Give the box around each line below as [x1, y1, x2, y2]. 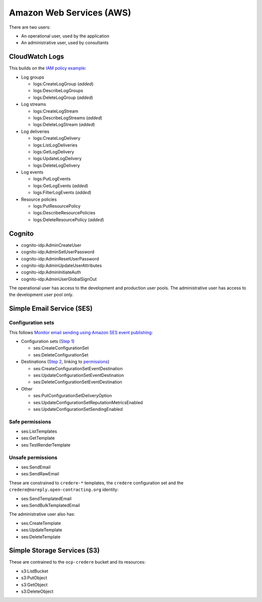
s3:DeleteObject [21, 588, 53, 594]
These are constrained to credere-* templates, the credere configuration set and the [9, 480, 184, 486]
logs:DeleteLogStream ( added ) [33, 122, 95, 128]
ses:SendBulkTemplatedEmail [21, 502, 80, 508]
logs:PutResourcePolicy [33, 203, 81, 209]
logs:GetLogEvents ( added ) [33, 182, 88, 189]
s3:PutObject [21, 575, 48, 581]
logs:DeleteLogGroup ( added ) [33, 95, 93, 100]
